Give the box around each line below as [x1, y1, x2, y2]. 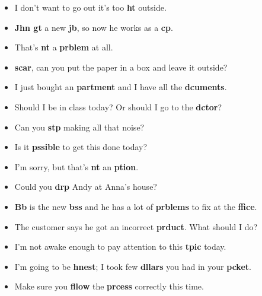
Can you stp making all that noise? [14, 120, 145, 133]
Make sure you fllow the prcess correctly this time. [14, 280, 204, 292]
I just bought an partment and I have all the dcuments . [14, 81, 227, 93]
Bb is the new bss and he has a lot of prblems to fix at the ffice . [14, 200, 257, 212]
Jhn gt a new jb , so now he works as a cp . [14, 21, 173, 33]
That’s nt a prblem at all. [14, 41, 113, 53]
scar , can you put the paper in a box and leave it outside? [14, 61, 228, 73]
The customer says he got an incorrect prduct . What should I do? [14, 220, 258, 233]
